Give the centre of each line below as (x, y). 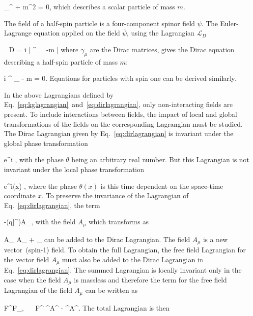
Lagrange (18, 33)
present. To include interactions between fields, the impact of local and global (121, 114)
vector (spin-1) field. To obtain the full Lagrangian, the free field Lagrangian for (125, 250)
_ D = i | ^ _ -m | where (41, 49)
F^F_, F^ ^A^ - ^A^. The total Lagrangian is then (87, 307)
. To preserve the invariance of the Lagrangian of (115, 195)
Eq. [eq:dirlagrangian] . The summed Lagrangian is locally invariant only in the (123, 270)
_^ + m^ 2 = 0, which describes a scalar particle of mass (90, 6)
